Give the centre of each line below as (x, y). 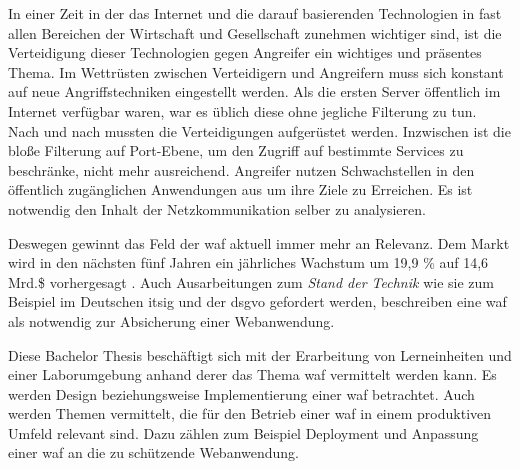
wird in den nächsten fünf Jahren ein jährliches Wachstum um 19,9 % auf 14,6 (248, 262)
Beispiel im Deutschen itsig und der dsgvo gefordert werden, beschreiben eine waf (257, 301)
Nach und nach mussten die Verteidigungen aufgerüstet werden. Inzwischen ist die (259, 130)
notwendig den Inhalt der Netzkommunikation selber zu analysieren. (217, 208)
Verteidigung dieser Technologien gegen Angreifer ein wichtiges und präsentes (245, 52)
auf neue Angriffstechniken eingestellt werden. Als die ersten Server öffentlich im (254, 91)
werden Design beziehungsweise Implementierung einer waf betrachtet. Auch (241, 393)
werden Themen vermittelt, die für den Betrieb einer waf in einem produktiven (250, 413)
